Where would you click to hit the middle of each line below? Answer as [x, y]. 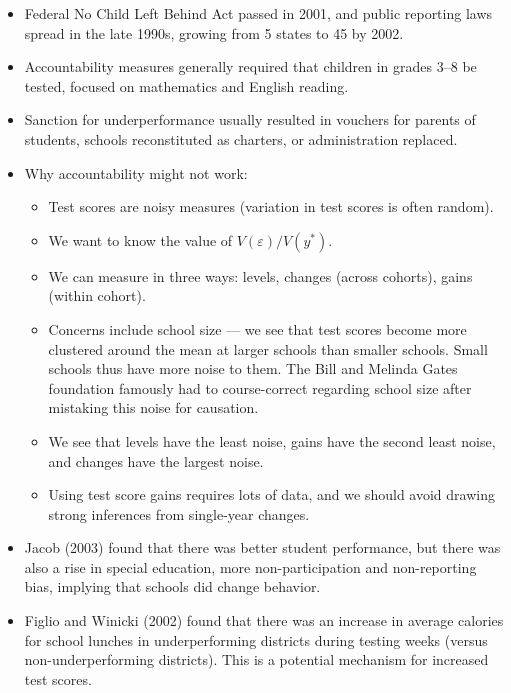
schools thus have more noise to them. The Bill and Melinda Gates [253, 368]
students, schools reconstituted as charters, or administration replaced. [241, 138]
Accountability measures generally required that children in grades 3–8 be [250, 66]
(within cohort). [97, 295]
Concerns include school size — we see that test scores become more [257, 328]
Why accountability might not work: [136, 172]
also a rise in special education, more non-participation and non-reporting [250, 566]
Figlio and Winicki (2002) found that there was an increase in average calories [264, 620]
